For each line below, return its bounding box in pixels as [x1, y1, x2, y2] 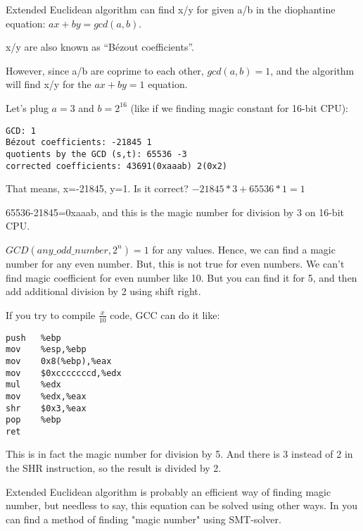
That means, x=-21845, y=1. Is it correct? [6, 181, 189, 196]
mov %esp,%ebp [6, 344, 87, 355]
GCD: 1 [6, 125, 36, 136]
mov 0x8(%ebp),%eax [6, 356, 112, 366]
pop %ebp [6, 415, 61, 425]
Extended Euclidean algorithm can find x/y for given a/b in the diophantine [6, 2, 336, 16]
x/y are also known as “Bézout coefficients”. [6, 39, 194, 54]
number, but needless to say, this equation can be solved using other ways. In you [6, 498, 357, 513]
